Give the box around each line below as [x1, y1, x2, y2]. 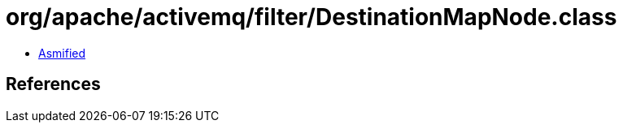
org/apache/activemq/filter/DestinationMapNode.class [6, 3, 617, 31]
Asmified [38, 45, 86, 60]
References [6, 74, 101, 95]
